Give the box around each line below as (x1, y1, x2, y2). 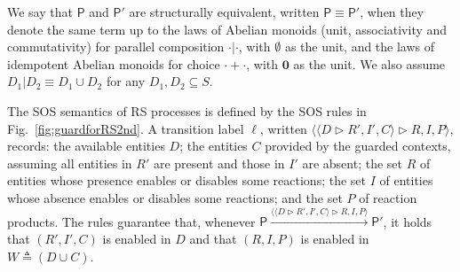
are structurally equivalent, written (129, 3, 320, 20)
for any (106, 72, 146, 90)
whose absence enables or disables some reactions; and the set (7, 188, 343, 206)
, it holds (383, 212, 432, 230)
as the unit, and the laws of (284, 37, 435, 56)
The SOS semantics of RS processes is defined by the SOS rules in (7, 101, 367, 120)
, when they (360, 3, 424, 20)
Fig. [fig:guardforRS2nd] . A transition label (7, 119, 244, 137)
